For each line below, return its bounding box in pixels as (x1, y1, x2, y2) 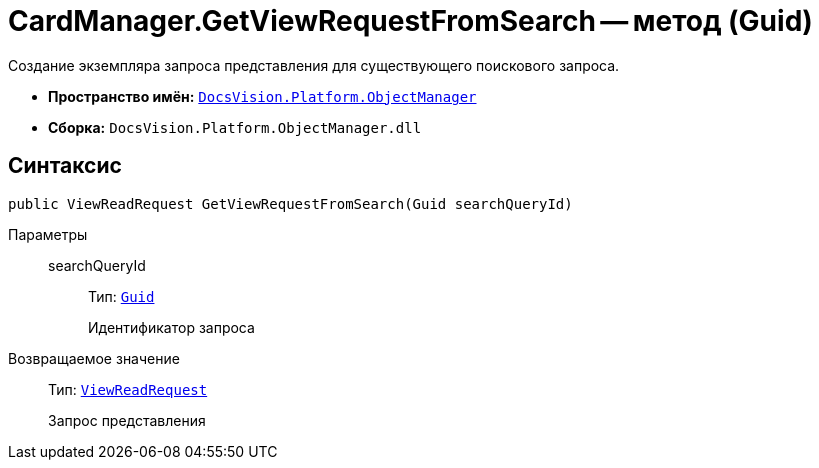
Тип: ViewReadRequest (48, 380, 208, 398)
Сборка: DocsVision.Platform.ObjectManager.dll (48, 118, 422, 136)
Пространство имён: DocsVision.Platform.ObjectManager (48, 87, 477, 105)
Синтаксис (8, 153, 122, 179)
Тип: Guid (88, 287, 155, 305)
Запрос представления (48, 411, 206, 429)
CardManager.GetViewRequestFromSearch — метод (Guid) (8, 4, 813, 38)
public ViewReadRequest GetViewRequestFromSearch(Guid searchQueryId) (8, 195, 573, 212)
